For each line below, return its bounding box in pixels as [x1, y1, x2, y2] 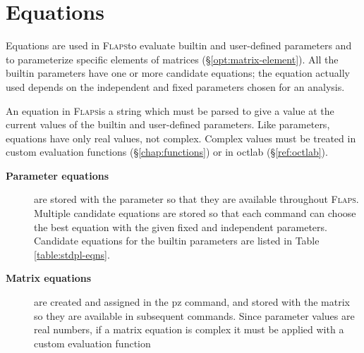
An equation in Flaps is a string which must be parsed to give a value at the [6, 103, 334, 118]
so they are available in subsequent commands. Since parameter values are [34, 308, 355, 323]
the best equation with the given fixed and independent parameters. [34, 219, 327, 234]
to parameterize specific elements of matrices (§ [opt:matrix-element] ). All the [6, 51, 339, 66]
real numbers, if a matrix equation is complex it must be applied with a [34, 322, 344, 337]
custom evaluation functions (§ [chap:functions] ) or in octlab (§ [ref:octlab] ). [6, 144, 328, 159]
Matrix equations [6, 271, 92, 285]
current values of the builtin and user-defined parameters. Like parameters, [6, 117, 330, 132]
